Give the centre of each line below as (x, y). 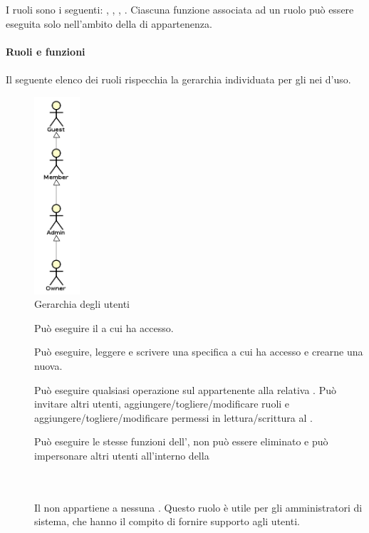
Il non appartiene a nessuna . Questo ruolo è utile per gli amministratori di (198, 507)
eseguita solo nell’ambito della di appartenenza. (109, 23)
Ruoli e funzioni (46, 51)
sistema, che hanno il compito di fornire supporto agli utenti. (167, 521)
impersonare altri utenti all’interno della (122, 455)
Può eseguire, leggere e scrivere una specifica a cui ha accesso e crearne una (199, 352)
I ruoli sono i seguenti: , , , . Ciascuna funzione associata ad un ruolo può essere (180, 9)
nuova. (48, 365)
